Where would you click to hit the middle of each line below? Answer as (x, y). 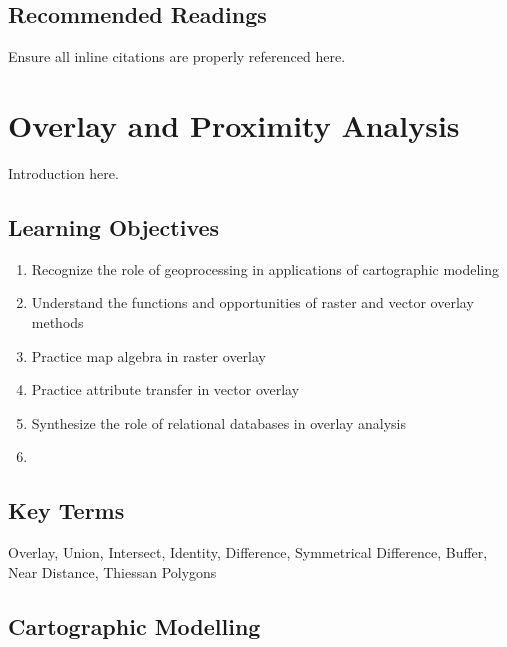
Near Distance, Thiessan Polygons (112, 571)
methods (57, 321)
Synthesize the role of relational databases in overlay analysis (219, 422)
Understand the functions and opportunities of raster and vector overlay (252, 302)
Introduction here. (63, 172)
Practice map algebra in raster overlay (148, 355)
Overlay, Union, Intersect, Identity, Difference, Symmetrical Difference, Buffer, (248, 552)
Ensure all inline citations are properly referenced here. (177, 56)
